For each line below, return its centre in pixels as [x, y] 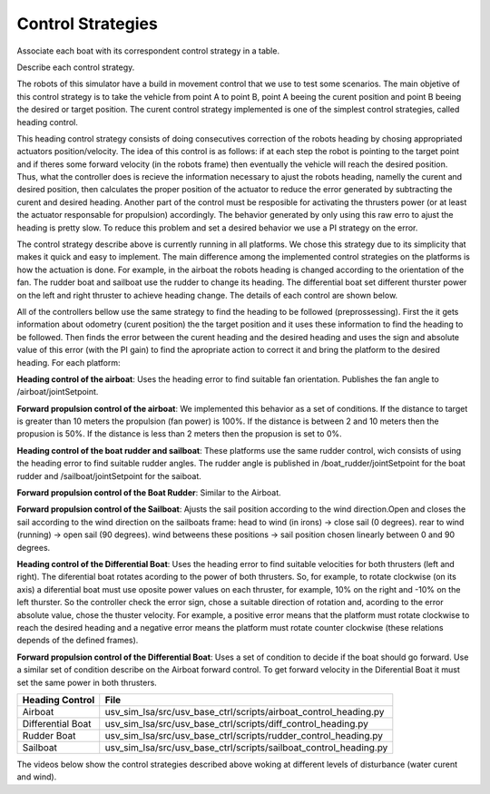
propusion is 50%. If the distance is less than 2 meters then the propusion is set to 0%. [179, 434]
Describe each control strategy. [76, 67]
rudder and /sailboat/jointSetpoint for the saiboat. [109, 475]
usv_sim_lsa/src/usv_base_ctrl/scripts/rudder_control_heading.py [244, 735]
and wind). [37, 777]
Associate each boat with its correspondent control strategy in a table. [148, 51]
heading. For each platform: [69, 362]
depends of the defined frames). [78, 641]
